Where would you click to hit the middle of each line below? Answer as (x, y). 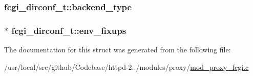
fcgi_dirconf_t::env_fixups (69, 30)
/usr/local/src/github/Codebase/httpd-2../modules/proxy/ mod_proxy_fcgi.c (126, 66)
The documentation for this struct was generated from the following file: (118, 50)
